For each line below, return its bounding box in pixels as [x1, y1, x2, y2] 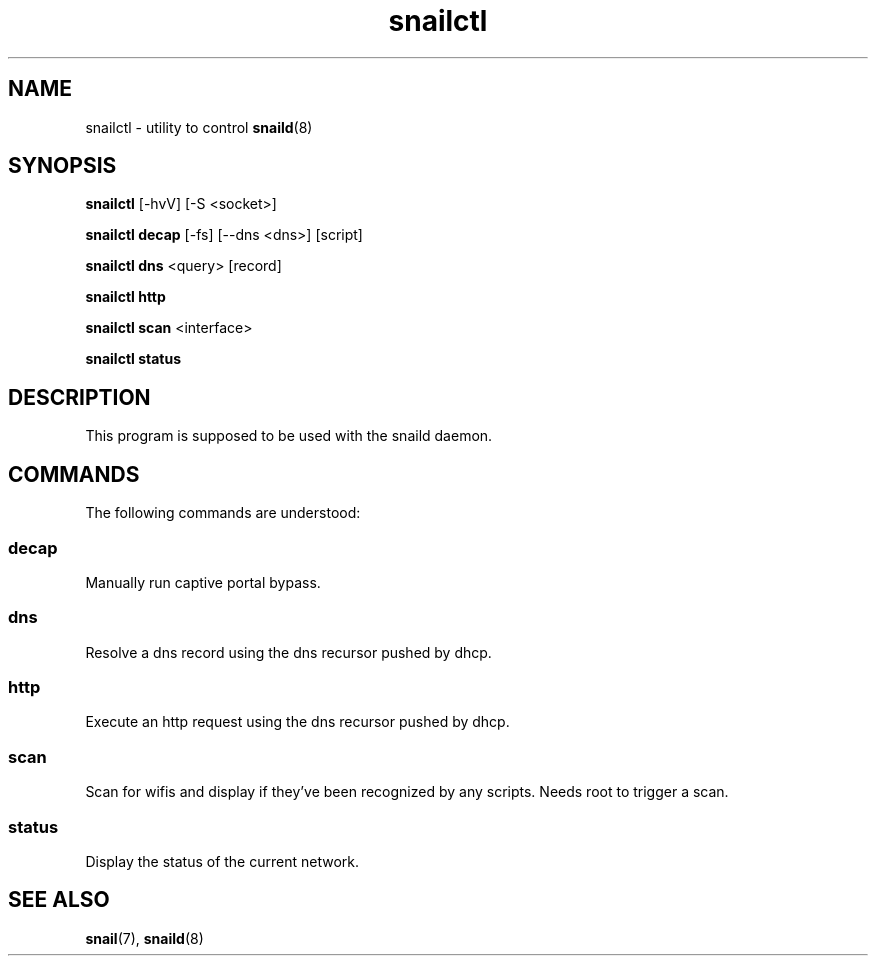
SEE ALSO [8, 887, 110, 913]
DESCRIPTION [8, 384, 151, 410]
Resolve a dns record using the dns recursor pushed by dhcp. [85, 643, 492, 661]
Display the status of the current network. [85, 852, 359, 870]
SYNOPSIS [8, 153, 117, 179]
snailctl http [85, 288, 166, 306]
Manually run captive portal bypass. [85, 573, 321, 591]
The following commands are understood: [85, 504, 361, 522]
